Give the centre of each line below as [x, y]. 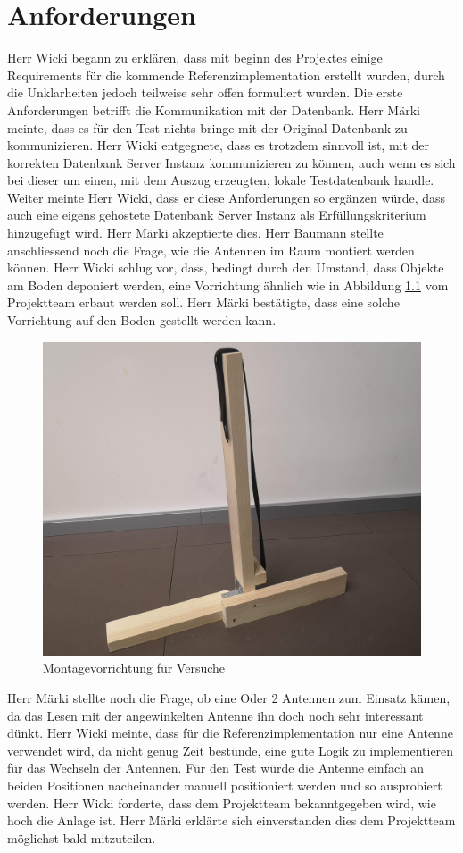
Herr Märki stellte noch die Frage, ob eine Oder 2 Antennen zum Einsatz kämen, [229, 697]
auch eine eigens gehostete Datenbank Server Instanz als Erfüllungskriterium [217, 215]
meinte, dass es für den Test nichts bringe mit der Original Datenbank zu [207, 127]
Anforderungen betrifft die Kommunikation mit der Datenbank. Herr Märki [214, 109]
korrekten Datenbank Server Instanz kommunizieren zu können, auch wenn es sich [231, 162]
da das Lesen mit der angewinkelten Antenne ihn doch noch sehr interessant [215, 715]
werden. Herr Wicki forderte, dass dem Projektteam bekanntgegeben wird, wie [222, 803]
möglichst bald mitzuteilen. [82, 837]
